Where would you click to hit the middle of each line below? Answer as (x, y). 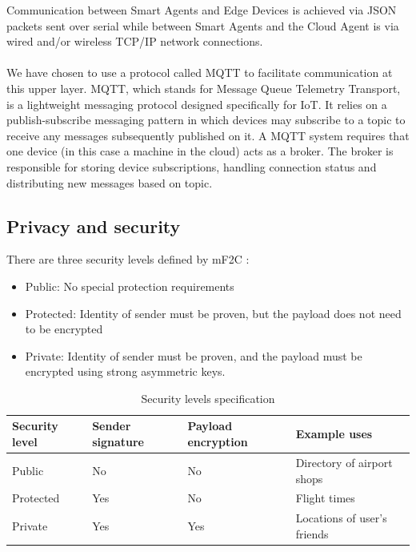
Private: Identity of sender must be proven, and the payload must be (194, 355)
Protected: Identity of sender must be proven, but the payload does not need (213, 313)
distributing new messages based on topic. (110, 182)
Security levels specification (208, 398)
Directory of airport (344, 462)
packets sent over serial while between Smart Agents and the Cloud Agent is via (203, 25)
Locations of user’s (341, 518)
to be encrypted (64, 329)
